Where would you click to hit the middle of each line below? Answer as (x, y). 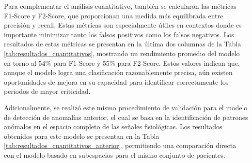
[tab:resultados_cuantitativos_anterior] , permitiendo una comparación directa (120, 145)
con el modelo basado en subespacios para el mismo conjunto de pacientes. (115, 155)
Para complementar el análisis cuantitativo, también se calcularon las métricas (120, 6)
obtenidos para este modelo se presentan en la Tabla (82, 136)
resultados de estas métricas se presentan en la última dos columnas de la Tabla (123, 44)
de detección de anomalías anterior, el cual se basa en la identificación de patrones (126, 117)
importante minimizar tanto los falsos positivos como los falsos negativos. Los (119, 34)
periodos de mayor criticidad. (47, 91)
